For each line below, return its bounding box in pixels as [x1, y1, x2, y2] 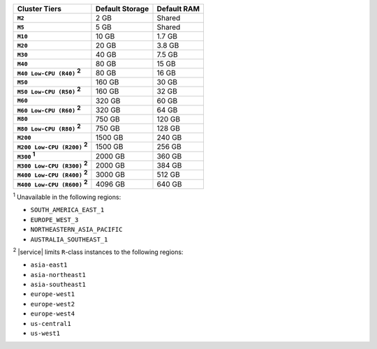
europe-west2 [30, 300, 75, 308]
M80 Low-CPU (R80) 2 [17, 122, 82, 133]
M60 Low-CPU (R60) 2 [17, 103, 82, 114]
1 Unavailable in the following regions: [13, 192, 121, 201]
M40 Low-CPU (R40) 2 [17, 67, 82, 77]
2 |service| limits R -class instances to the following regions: [13, 246, 184, 256]
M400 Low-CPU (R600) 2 [17, 178, 88, 188]
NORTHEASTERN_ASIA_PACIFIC [30, 225, 123, 234]
